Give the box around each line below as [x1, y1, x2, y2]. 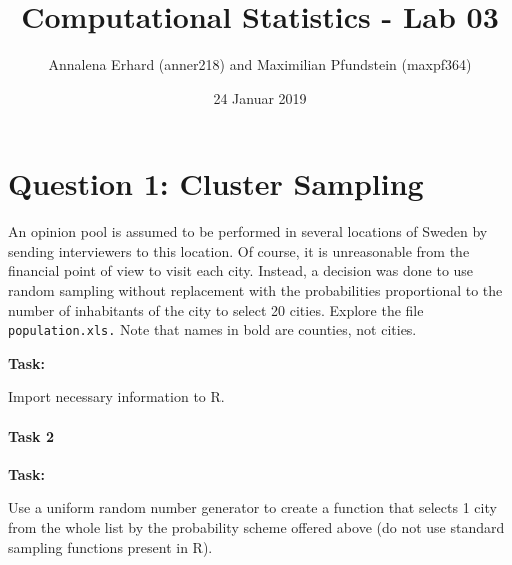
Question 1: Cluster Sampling [8, 163, 424, 204]
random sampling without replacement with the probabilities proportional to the [8, 280, 503, 301]
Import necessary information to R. [8, 386, 225, 407]
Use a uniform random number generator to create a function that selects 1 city [8, 497, 497, 518]
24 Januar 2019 [213, 87, 307, 108]
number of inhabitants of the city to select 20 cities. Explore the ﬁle [8, 299, 424, 320]
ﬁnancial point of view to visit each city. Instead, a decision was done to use [8, 260, 474, 281]
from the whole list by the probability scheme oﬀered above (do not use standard [8, 517, 505, 538]
